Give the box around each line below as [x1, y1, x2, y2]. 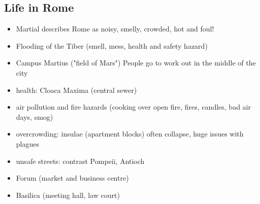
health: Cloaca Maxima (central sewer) [16, 84, 137, 95]
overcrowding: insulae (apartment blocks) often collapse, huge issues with [16, 128, 244, 139]
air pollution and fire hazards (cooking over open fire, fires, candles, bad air [16, 101, 251, 112]
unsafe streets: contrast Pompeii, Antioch [16, 155, 145, 166]
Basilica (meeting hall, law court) [16, 189, 120, 200]
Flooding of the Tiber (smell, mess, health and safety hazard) [16, 40, 208, 51]
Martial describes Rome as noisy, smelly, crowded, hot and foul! [16, 23, 214, 34]
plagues [16, 138, 39, 149]
